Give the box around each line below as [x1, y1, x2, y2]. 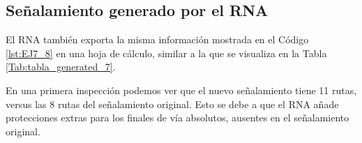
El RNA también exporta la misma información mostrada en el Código [6, 32, 309, 47]
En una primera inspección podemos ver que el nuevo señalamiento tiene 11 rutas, [6, 82, 357, 97]
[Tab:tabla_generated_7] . [6, 59, 116, 74]
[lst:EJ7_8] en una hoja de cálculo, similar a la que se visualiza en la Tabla [6, 45, 327, 60]
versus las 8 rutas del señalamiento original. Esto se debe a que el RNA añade [6, 96, 339, 111]
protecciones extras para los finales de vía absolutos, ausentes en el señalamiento [6, 110, 349, 125]
